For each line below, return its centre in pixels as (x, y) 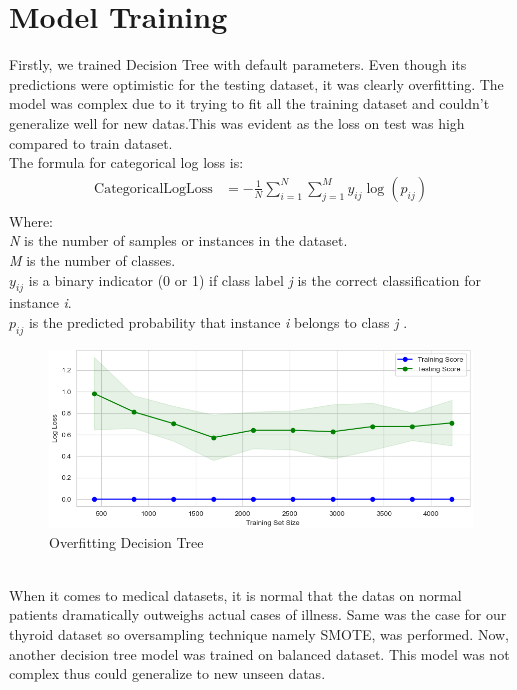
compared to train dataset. (91, 142)
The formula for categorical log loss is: (126, 162)
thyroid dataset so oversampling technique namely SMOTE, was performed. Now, (259, 633)
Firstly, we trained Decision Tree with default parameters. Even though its (238, 64)
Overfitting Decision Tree (126, 541)
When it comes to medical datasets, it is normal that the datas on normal (235, 594)
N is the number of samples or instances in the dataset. (178, 240)
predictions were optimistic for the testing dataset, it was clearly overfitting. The (256, 83)
